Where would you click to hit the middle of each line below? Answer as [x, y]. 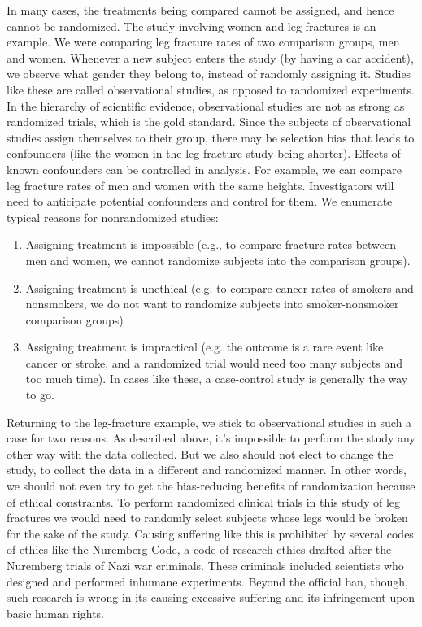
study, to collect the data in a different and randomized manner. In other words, [207, 470]
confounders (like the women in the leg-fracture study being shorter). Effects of [204, 153]
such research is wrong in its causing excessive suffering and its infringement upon [211, 597]
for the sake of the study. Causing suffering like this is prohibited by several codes [210, 533]
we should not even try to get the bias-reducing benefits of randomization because [211, 486]
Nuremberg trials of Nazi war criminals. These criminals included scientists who [205, 565]
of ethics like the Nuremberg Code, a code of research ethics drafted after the [199, 549]
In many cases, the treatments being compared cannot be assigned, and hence [200, 10]
